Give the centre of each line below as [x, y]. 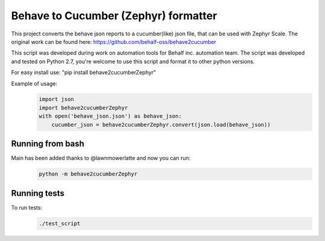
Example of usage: [34, 84]
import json [57, 99]
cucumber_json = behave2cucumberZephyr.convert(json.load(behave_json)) [161, 124]
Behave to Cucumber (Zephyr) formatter [114, 16]
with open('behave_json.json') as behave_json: [110, 116]
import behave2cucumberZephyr [83, 108]
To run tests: [26, 207]
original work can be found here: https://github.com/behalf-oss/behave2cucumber [114, 41]
